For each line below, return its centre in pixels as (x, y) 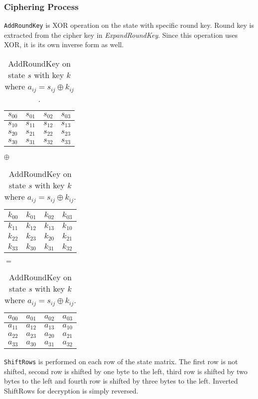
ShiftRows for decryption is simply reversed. (71, 390)
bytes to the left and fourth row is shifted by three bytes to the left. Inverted (121, 381)
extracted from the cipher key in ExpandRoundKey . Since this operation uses (121, 35)
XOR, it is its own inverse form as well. (64, 44)
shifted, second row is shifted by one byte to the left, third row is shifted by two (126, 371)
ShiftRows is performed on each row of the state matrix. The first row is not (121, 361)
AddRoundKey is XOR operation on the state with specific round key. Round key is (129, 25)
